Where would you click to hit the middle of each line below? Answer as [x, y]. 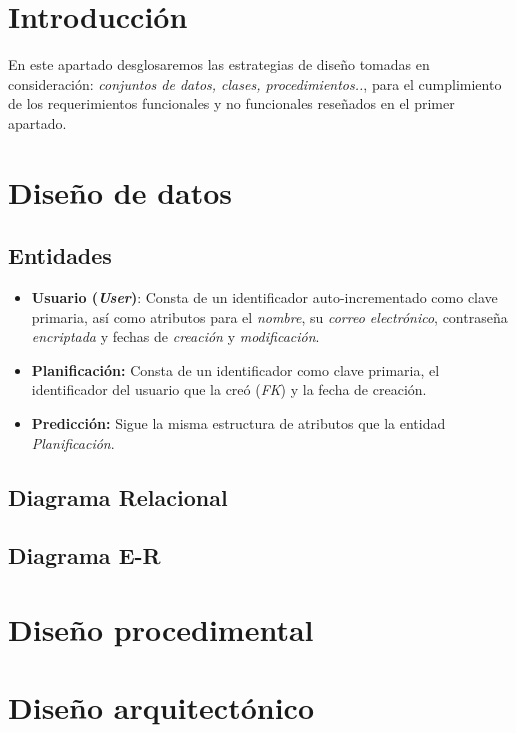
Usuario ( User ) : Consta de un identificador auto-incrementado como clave [264, 297]
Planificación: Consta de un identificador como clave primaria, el [235, 369]
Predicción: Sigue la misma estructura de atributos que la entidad [238, 423]
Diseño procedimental [161, 628]
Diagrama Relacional [118, 496]
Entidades [60, 255]
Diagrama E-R [84, 555]
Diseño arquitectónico [161, 707]
